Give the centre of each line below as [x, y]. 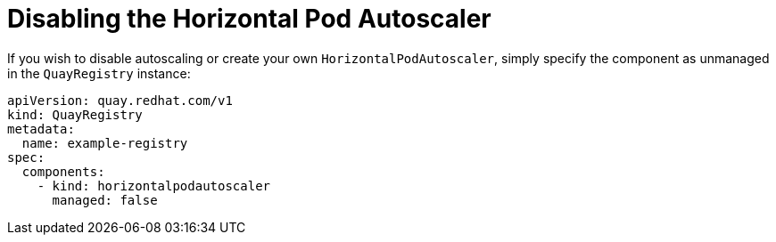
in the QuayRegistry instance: [99, 73]
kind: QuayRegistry [75, 114]
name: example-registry [105, 143]
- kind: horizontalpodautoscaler [154, 186]
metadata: [41, 129]
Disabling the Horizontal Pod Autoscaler [249, 19]
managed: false [105, 200]
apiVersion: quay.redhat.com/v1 [120, 100]
